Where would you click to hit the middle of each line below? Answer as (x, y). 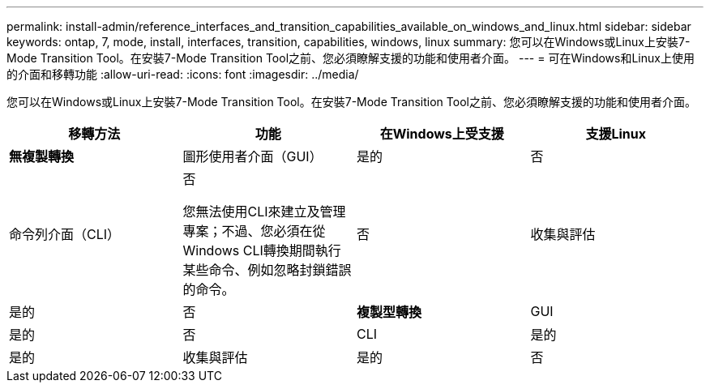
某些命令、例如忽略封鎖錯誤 (267, 270)
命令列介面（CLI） (65, 234)
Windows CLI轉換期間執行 (262, 250)
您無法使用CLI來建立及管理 (264, 212)
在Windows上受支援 (442, 134)
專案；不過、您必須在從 (254, 231)
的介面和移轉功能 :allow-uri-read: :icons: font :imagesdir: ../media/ (183, 74)
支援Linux (616, 134)
